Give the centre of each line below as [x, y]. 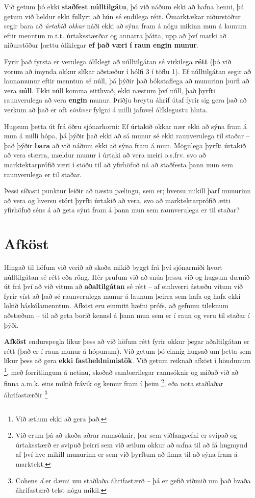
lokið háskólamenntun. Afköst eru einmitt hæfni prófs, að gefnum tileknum [116, 305]
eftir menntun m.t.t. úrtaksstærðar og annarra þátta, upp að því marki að [115, 35]
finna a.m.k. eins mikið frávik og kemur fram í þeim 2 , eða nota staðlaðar [114, 382]
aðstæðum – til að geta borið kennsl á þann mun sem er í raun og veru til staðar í [127, 315]
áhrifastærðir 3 [26, 394]
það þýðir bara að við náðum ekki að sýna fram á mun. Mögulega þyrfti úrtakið [125, 145]
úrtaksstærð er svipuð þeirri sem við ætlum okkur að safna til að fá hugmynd [131, 444]
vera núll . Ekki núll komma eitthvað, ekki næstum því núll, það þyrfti [110, 90]
